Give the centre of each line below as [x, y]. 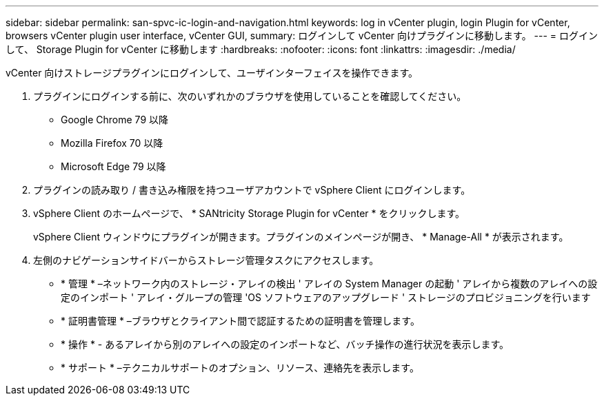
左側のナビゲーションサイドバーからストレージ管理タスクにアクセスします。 [206, 260]
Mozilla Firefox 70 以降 [112, 143]
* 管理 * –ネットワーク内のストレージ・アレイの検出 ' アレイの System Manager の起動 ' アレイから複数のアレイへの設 [329, 284]
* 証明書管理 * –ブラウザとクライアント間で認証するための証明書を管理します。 [240, 321]
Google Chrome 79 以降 [115, 120]
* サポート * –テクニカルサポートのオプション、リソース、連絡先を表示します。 [240, 368]
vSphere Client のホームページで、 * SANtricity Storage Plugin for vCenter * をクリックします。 [249, 213]
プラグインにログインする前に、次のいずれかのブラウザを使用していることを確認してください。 [250, 96]
